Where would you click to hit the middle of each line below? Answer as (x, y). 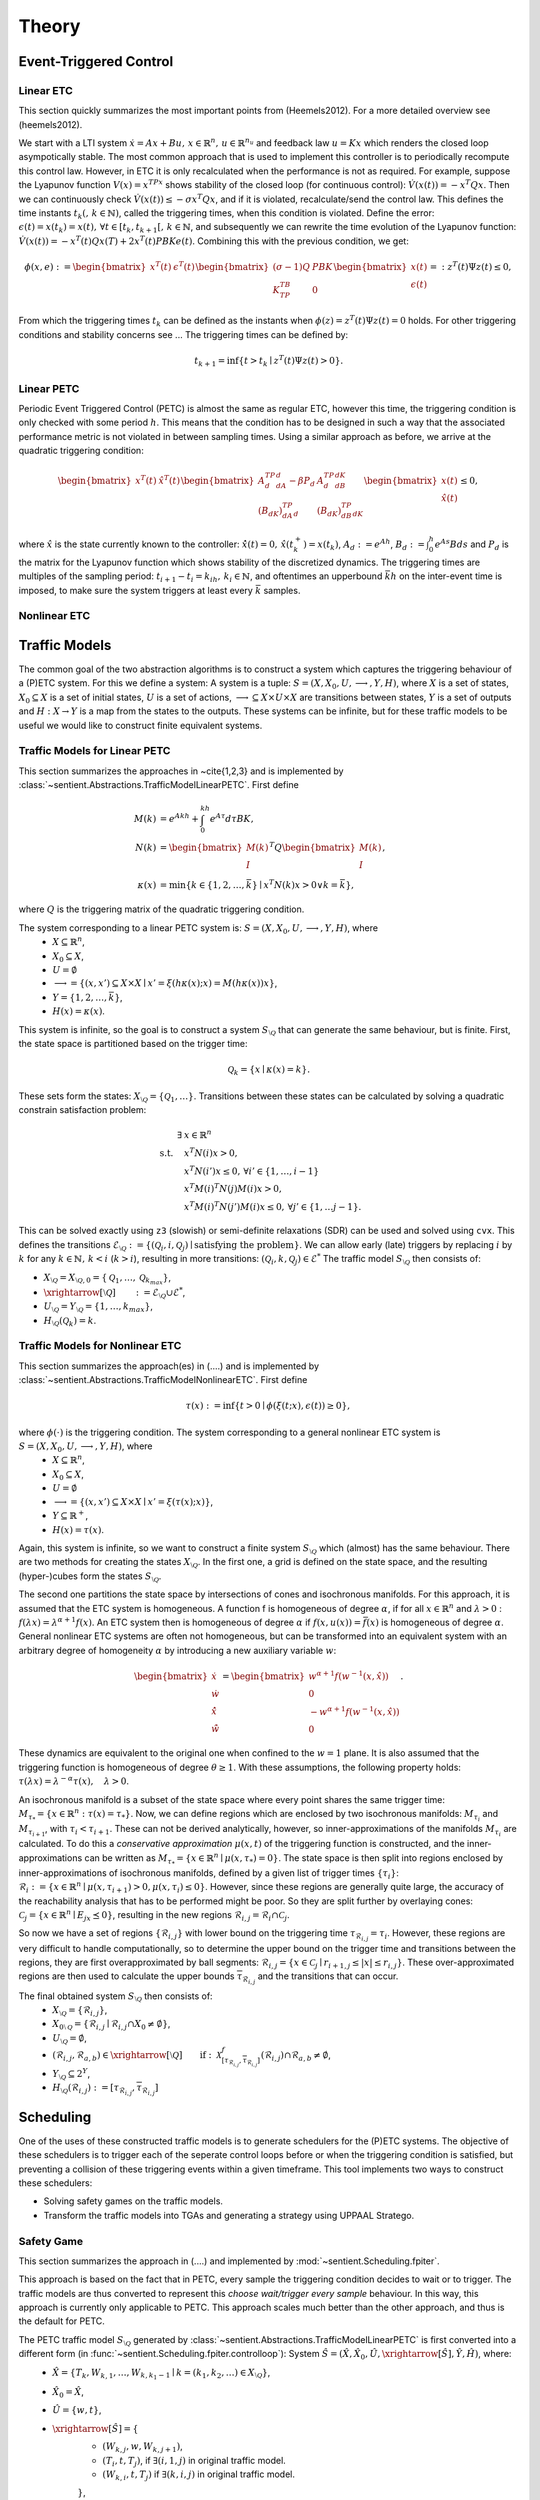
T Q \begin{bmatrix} (312, 846)
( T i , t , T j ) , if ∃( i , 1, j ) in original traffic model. (194, 2461)
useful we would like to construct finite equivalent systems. (140, 725)
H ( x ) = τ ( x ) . (78, 1529)
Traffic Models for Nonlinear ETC (100, 1346)
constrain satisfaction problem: (82, 1110)
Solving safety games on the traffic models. (133, 2201)
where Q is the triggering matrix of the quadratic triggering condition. (161, 909)
